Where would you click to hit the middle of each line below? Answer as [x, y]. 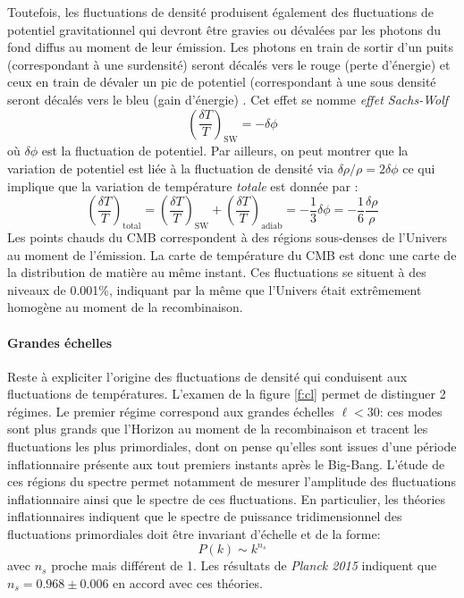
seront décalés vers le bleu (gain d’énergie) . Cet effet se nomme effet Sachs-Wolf [228, 99]
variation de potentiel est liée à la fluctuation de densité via [170, 168]
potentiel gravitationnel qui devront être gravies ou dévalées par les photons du [224, 29]
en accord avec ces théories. [188, 582]
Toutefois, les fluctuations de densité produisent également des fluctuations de [220, 12]
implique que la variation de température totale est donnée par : [183, 185]
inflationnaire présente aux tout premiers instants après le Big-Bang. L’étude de [226, 463]
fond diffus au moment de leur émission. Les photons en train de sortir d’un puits [231, 47]
